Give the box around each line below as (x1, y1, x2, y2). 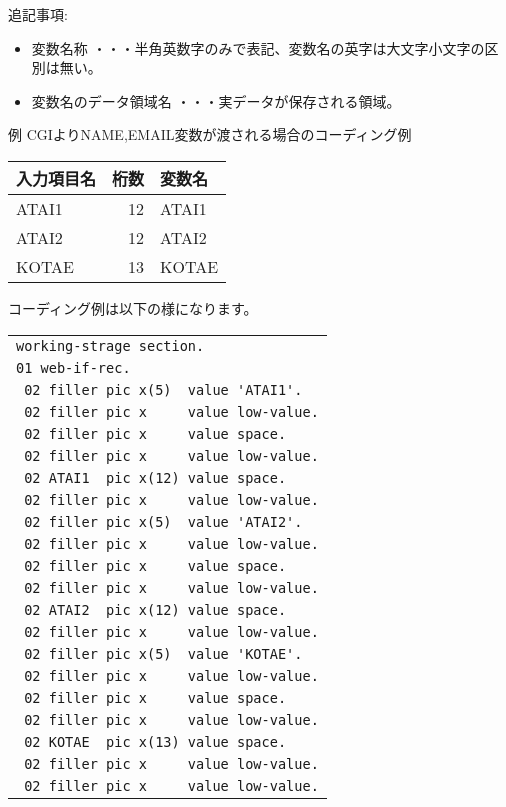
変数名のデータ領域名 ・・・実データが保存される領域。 (31, 90, 401, 111)
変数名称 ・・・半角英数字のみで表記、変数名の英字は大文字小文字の (31, 37, 485, 58)
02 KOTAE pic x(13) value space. (24, 733, 287, 750)
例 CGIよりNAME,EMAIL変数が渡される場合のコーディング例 (8, 124, 412, 145)
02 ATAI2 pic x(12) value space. (24, 601, 287, 618)
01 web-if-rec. (16, 359, 131, 376)
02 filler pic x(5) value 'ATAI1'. (24, 381, 303, 398)
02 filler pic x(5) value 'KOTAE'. (24, 645, 303, 662)
